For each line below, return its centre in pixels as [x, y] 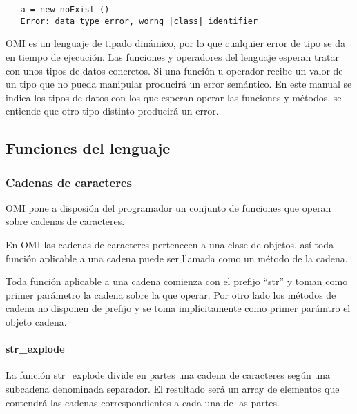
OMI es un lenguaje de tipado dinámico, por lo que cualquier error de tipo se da [175, 43]
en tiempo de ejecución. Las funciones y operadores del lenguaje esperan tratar [172, 56]
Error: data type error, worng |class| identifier [139, 21]
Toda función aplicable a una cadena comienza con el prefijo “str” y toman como [177, 281]
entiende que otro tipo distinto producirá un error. [112, 111]
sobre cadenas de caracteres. [65, 221]
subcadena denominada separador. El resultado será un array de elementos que [173, 389]
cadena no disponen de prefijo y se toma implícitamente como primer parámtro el [178, 308]
